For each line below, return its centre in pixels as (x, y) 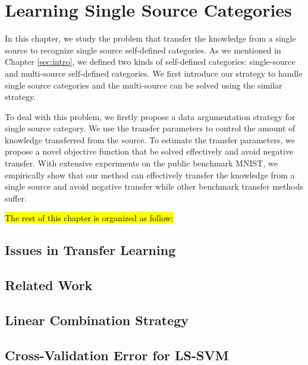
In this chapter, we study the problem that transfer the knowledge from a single (150, 38)
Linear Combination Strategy (97, 320)
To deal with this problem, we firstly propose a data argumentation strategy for (150, 116)
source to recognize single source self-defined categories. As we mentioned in (143, 50)
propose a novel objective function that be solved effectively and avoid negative (149, 151)
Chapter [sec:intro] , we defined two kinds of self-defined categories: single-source (150, 62)
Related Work (49, 285)
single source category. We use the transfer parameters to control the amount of (150, 128)
